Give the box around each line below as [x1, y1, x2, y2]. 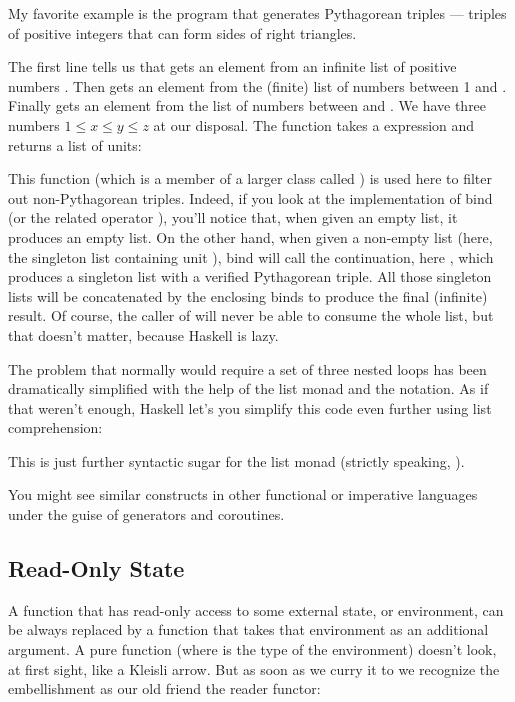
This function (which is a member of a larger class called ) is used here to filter [8, 168, 492, 189]
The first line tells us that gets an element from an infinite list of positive [8, 56, 457, 77]
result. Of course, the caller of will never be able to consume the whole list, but [8, 305, 494, 326]
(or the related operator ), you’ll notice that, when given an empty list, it [8, 207, 458, 228]
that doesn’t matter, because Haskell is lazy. [8, 324, 279, 345]
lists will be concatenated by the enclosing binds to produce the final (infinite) [8, 285, 488, 306]
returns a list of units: [8, 134, 142, 155]
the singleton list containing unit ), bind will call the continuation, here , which [8, 246, 494, 267]
